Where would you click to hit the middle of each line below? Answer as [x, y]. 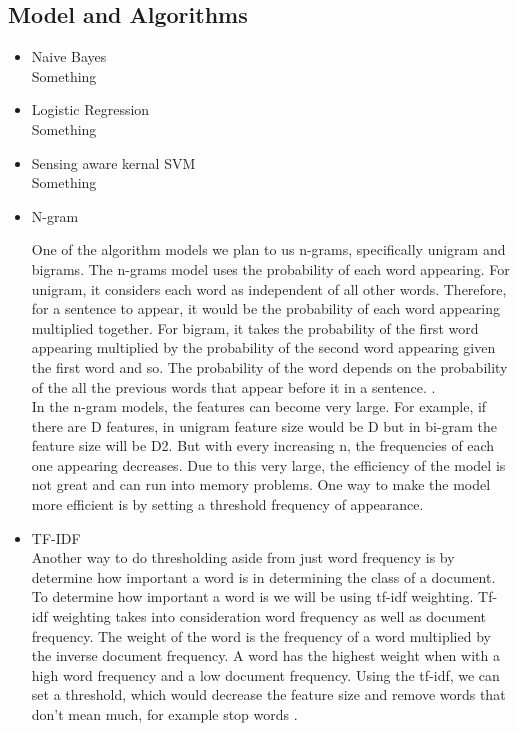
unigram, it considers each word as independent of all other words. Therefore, [269, 288]
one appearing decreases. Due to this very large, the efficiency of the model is [268, 464]
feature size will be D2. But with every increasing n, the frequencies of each [263, 445]
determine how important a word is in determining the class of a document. [263, 576]
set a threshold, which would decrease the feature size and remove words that [268, 694]
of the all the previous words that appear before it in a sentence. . [233, 386]
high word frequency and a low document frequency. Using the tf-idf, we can [265, 674]
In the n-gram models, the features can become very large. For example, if [259, 406]
